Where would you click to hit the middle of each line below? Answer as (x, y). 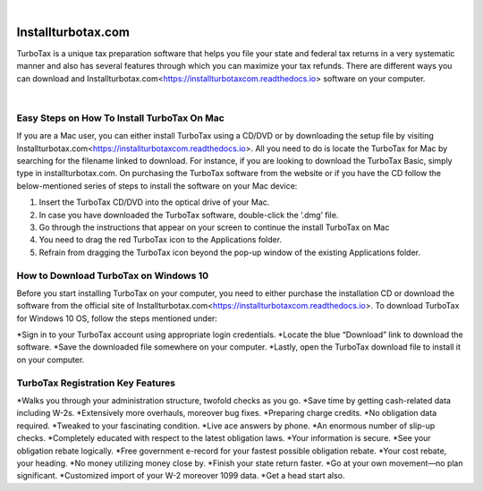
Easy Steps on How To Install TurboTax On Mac (121, 118)
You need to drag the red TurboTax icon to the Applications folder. (160, 240)
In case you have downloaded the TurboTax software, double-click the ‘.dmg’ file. (189, 215)
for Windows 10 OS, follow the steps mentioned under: (117, 318)
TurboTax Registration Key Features (96, 383)
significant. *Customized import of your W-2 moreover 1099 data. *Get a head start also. (181, 476)
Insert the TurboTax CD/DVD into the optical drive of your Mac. (154, 202)
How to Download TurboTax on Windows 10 (113, 275)
